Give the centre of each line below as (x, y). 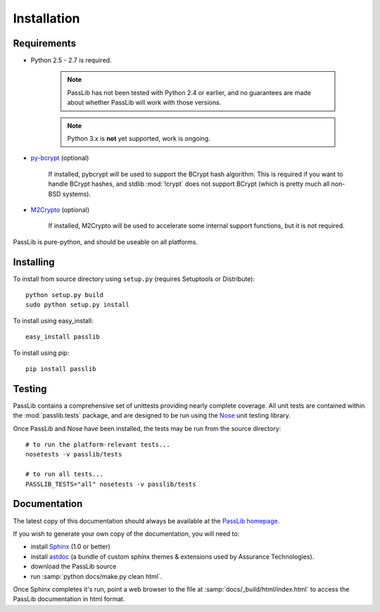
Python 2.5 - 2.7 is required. (71, 61)
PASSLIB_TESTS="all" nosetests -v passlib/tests (111, 484)
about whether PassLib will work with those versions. (144, 103)
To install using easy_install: (53, 320)
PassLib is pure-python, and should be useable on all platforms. (106, 242)
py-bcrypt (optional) (60, 158)
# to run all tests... (65, 474)
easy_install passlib (63, 337)
